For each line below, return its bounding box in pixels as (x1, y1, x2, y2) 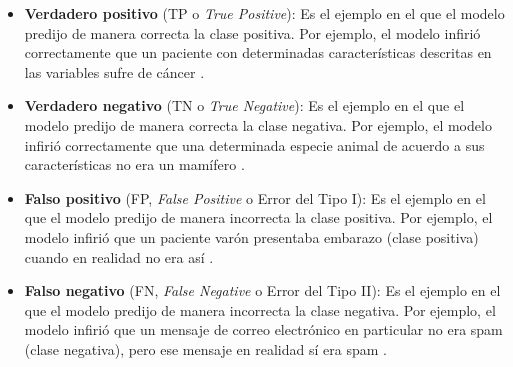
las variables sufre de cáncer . (24, 61, 205, 82)
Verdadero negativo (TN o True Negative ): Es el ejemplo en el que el (24, 95, 465, 116)
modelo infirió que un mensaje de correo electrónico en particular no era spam (24, 319, 503, 340)
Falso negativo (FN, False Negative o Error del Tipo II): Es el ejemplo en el (24, 280, 501, 301)
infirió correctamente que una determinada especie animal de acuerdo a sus (24, 134, 485, 155)
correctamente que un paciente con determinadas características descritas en (24, 42, 492, 63)
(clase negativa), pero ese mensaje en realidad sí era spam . (24, 338, 387, 359)
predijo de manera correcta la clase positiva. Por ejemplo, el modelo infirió (24, 22, 481, 43)
